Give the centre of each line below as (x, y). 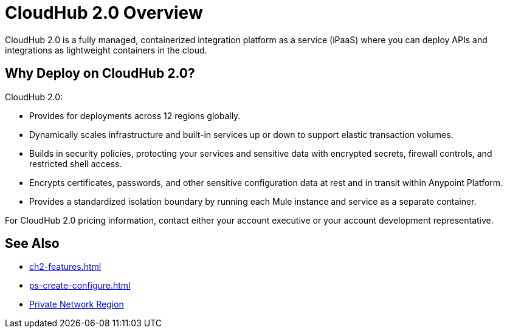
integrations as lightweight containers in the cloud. (106, 50)
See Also (32, 244)
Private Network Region (77, 304)
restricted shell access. (76, 163)
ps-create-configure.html (80, 286)
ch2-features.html (65, 267)
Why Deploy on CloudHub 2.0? (100, 74)
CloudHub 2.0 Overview (104, 13)
